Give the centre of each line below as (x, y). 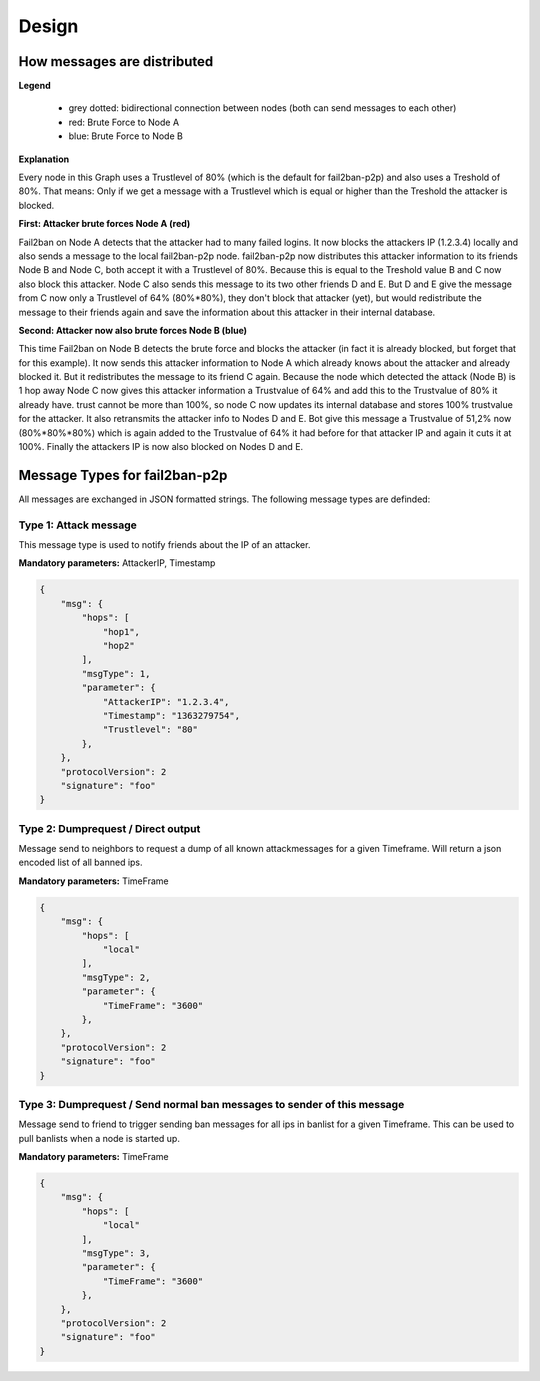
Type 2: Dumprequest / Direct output (109, 828)
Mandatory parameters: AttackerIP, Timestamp (117, 563)
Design (48, 26)
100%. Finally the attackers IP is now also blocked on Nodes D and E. (161, 447)
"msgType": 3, (116, 1253)
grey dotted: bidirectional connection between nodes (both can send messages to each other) (262, 108)
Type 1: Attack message (77, 525)
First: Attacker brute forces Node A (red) (104, 224)
